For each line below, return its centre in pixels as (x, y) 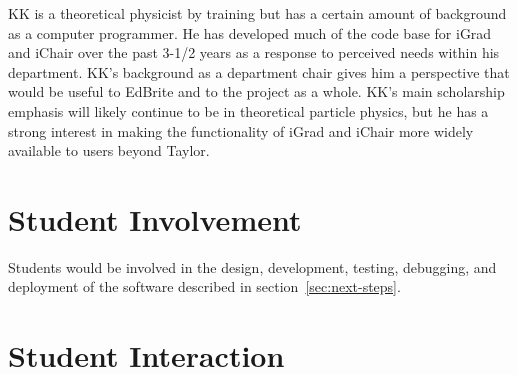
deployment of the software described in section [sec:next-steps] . (204, 286)
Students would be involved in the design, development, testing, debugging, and (252, 266)
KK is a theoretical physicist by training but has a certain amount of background (257, 13)
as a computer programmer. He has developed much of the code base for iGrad (250, 32)
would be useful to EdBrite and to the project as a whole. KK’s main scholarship (256, 91)
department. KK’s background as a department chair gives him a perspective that (259, 71)
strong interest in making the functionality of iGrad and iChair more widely (241, 130)
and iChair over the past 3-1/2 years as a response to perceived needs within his (254, 52)
